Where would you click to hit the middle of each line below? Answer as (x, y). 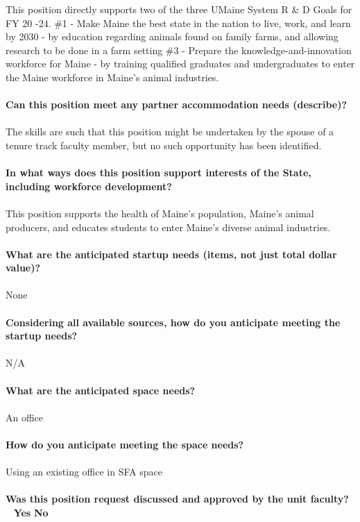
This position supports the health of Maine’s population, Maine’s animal (160, 213)
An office (25, 417)
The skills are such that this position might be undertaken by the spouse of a (170, 132)
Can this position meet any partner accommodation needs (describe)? (177, 104)
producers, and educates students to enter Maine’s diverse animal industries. (168, 227)
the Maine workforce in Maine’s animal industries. (112, 77)
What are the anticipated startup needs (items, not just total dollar (171, 254)
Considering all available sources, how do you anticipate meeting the (173, 322)
